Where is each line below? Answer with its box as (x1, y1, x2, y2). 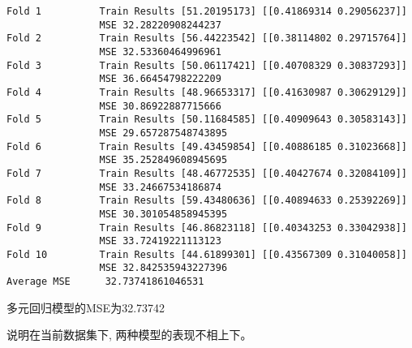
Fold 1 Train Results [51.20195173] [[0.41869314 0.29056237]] (6, 6, 407, 17)
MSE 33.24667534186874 (99, 181, 221, 193)
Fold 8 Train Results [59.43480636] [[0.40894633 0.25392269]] (6, 195, 407, 207)
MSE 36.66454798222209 (99, 73, 221, 85)
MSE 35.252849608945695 (99, 154, 228, 166)
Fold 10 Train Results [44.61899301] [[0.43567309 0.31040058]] (6, 248, 407, 260)
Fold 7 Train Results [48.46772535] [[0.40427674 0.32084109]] (6, 167, 407, 179)
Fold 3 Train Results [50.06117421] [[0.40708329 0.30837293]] (6, 59, 407, 71)
